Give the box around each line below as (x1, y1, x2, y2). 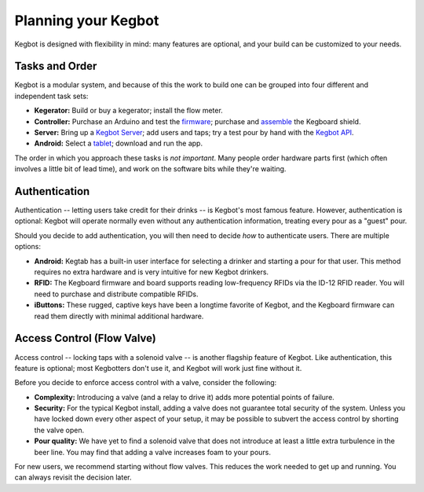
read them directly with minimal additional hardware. (34, 311, 204, 321)
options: (14, 242, 42, 252)
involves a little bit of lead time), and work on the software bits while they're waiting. (14, 164, 287, 174)
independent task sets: (14, 91, 89, 101)
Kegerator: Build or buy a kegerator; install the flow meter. (34, 106, 223, 116)
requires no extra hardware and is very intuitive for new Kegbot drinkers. (34, 267, 269, 277)
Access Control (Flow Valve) (14, 332, 156, 345)
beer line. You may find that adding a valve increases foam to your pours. (34, 447, 271, 457)
